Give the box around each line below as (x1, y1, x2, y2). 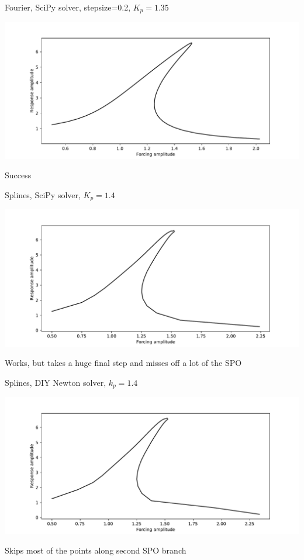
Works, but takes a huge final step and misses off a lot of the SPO (5, 357, 242, 369)
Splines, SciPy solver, (5, 188, 81, 201)
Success (5, 169, 32, 181)
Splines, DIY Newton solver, (5, 376, 106, 388)
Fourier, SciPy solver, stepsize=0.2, (5, 1, 131, 13)
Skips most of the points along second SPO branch (5, 544, 186, 556)
